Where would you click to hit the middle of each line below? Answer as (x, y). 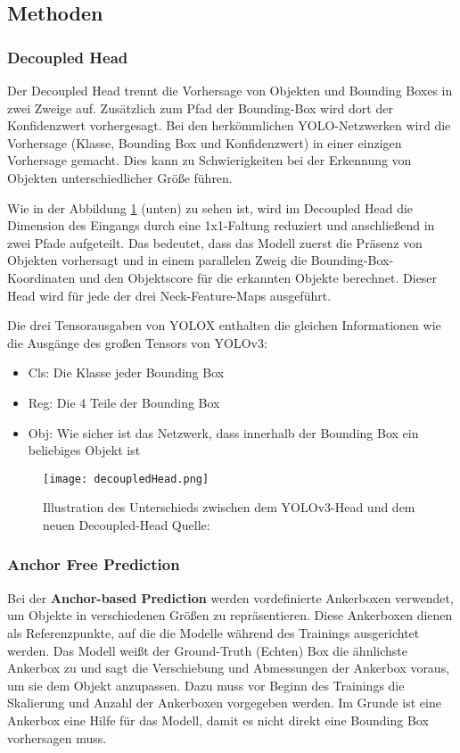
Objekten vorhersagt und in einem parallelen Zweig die (157, 260)
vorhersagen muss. (57, 737)
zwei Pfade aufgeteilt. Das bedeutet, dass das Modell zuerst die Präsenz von (215, 242)
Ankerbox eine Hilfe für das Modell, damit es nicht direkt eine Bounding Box (218, 720)
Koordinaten (41, 277)
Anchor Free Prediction (94, 564)
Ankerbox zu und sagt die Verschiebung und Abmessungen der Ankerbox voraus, (229, 668)
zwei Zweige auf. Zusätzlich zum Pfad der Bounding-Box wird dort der (200, 108)
